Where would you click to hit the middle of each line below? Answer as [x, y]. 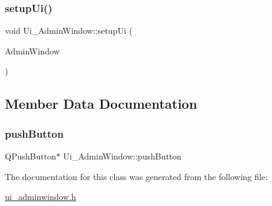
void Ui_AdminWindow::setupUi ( [69, 31]
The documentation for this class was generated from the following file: [136, 176]
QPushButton [31, 156]
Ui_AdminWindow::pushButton [122, 156]
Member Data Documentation [101, 104]
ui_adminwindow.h [40, 197]
